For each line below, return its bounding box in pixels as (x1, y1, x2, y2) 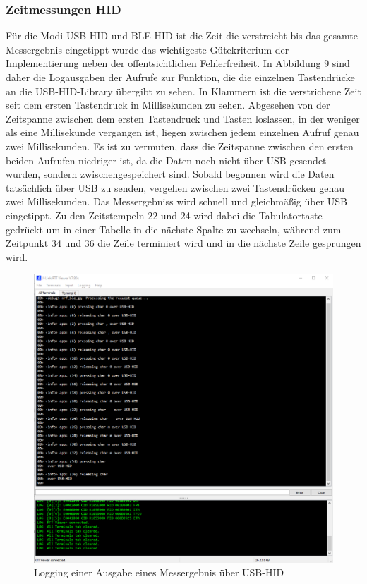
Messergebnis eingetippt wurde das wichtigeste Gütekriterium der (6, 42, 289, 56)
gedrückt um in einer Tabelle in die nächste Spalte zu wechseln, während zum (6, 221, 342, 236)
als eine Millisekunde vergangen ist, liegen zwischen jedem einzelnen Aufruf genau (6, 125, 359, 140)
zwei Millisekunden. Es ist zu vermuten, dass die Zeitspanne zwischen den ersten (6, 138, 354, 153)
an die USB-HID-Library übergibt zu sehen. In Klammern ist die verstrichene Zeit (6, 83, 361, 98)
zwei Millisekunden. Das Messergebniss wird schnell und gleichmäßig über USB (6, 194, 348, 209)
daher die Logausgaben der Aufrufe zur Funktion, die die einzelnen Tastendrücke (6, 70, 355, 84)
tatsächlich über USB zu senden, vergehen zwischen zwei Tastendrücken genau (6, 180, 345, 195)
